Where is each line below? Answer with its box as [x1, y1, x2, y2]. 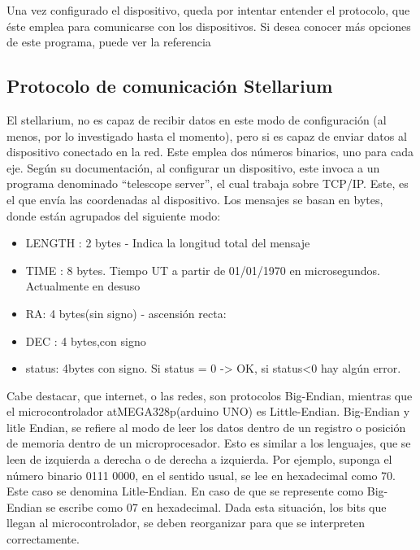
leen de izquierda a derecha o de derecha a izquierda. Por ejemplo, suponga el [6, 451, 392, 468]
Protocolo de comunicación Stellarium [6, 73, 333, 98]
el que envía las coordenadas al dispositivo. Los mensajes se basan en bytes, [6, 190, 383, 207]
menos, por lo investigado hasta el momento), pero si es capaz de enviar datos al [6, 127, 407, 144]
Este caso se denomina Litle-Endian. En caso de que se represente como [6, 482, 364, 500]
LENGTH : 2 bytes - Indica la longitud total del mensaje [25, 234, 310, 251]
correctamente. [6, 530, 80, 548]
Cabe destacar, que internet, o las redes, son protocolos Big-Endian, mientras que [6, 386, 413, 404]
